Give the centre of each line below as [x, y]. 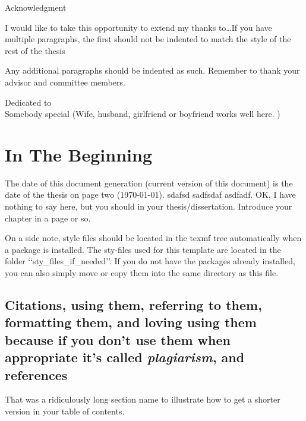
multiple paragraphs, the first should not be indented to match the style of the [148, 39]
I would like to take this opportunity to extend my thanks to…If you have [138, 27]
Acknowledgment [36, 7]
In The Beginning [78, 154]
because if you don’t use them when [118, 339]
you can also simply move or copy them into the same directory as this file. [142, 273]
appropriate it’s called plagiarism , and [125, 357]
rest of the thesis [35, 50]
